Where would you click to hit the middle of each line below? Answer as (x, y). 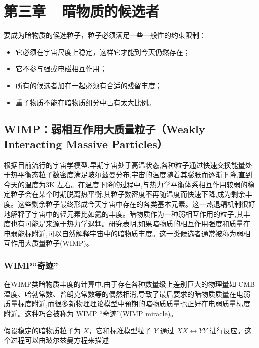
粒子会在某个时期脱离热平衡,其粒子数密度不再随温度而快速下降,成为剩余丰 (131, 194)
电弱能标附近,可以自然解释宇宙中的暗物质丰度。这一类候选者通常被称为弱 (124, 233)
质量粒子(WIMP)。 (62, 243)
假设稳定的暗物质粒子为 (42, 330)
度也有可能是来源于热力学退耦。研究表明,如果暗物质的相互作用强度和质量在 (127, 223)
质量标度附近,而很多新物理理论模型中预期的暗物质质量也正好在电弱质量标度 (127, 303)
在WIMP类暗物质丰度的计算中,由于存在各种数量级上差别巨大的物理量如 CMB (129, 284)
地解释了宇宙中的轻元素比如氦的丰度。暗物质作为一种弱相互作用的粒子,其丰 (127, 213)
